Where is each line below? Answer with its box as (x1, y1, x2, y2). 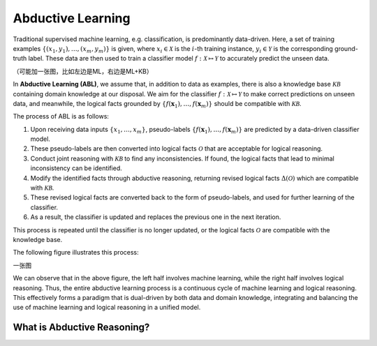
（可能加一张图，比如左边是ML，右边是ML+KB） (13, 67, 153, 75)
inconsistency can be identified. (30, 164, 122, 172)
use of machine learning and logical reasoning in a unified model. (13, 303, 201, 312)
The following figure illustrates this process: (13, 248, 139, 257)
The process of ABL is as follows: (13, 112, 110, 121)
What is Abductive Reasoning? (13, 322, 150, 333)
